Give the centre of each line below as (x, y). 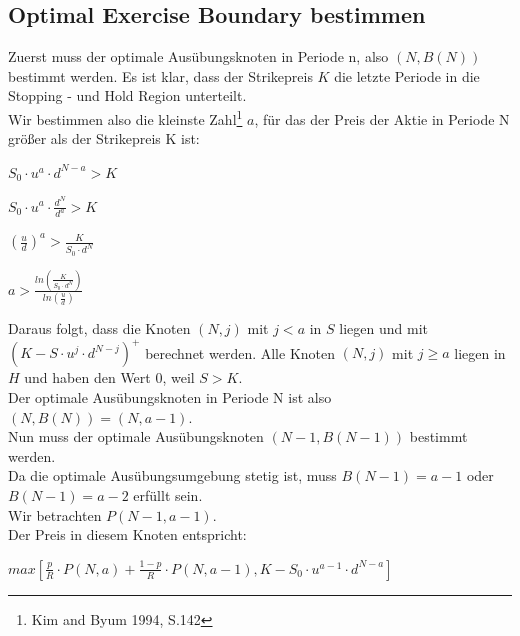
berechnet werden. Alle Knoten (240, 352)
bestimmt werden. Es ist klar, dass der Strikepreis (160, 75)
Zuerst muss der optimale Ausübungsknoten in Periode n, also (198, 56)
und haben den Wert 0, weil (109, 377)
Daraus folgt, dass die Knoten (99, 328)
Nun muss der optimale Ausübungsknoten (136, 436)
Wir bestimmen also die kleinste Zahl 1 (125, 117)
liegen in (480, 352)
